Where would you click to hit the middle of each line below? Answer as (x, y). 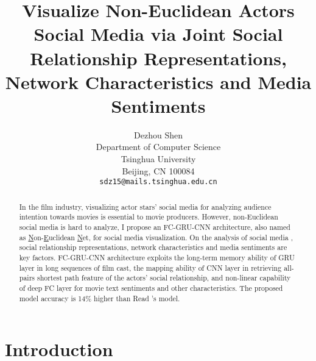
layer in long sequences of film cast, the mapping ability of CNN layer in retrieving (150, 267)
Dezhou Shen (158, 134)
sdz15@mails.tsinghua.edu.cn (158, 182)
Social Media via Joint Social (158, 34)
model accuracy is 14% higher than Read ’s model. (100, 298)
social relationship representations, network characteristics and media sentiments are (153, 247)
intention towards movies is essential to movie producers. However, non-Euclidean (149, 217)
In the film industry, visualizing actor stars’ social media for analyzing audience (145, 206)
